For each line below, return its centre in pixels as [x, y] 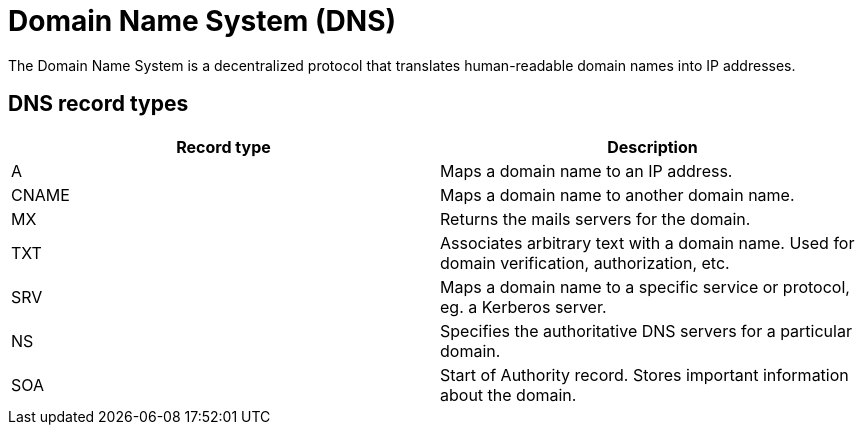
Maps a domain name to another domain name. [617, 194]
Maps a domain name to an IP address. [586, 170]
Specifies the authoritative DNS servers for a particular [646, 330]
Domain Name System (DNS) [202, 21]
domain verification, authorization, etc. [585, 262]
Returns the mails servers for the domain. [595, 218]
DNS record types [98, 104]
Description [652, 146]
